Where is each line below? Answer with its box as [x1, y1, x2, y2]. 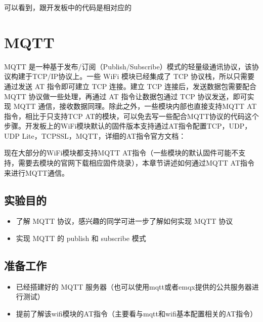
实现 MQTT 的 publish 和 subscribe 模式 [16, 233, 146, 244]
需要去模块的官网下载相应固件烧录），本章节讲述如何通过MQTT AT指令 [18, 157, 255, 168]
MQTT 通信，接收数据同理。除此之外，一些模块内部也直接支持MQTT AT [13, 101, 257, 111]
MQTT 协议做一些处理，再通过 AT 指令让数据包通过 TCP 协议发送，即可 [4, 91, 247, 101]
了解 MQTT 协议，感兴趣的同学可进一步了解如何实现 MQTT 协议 [16, 216, 233, 226]
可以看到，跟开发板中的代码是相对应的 [4, 2, 131, 12]
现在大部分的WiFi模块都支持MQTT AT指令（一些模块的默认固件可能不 [4, 147, 239, 158]
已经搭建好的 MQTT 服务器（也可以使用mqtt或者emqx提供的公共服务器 [16, 281, 252, 292]
